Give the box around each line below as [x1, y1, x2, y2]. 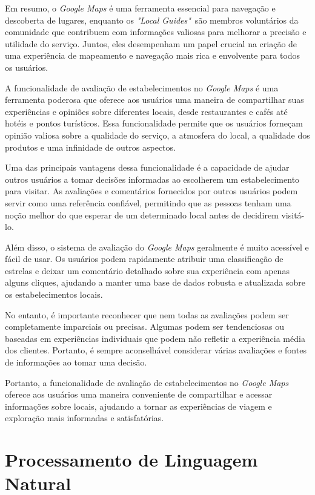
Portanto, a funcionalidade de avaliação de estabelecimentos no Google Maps [5, 376, 289, 388]
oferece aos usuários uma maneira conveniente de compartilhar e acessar [5, 388, 273, 401]
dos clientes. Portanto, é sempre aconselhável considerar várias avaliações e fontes [5, 344, 307, 356]
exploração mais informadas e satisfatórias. [5, 411, 164, 424]
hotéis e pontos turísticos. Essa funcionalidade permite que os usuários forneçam [5, 117, 303, 129]
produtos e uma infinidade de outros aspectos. [5, 140, 176, 153]
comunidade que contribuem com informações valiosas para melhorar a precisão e [5, 25, 307, 38]
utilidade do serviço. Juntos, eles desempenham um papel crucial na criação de [5, 37, 297, 50]
